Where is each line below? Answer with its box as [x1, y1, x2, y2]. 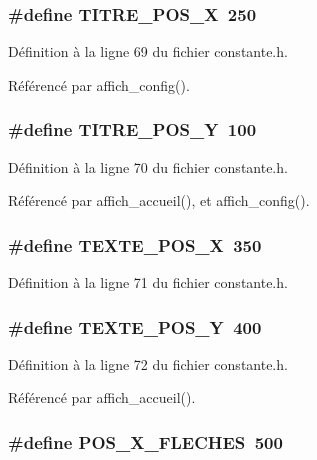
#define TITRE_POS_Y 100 [8, 117, 257, 142]
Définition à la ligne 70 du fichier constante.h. [8, 156, 288, 177]
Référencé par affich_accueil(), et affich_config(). [8, 190, 310, 211]
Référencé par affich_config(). [8, 74, 190, 95]
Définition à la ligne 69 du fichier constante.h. [8, 41, 288, 62]
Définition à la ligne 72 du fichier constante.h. [8, 353, 288, 374]
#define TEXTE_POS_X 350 [8, 232, 262, 257]
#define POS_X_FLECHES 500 [8, 429, 283, 454]
